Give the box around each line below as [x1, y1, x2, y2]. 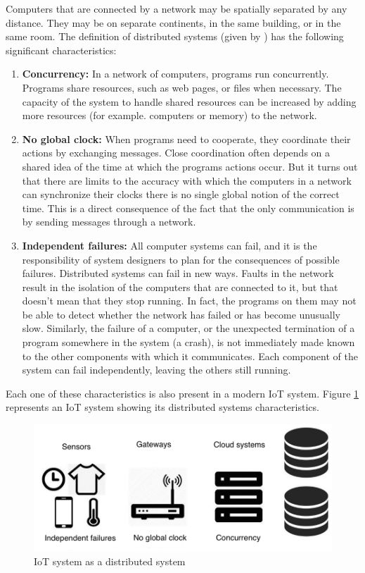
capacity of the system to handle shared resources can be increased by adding [22, 94, 357, 109]
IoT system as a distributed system [34, 554, 186, 569]
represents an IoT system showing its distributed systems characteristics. [6, 400, 319, 414]
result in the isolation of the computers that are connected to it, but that [22, 279, 338, 294]
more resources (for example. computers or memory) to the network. [22, 108, 317, 123]
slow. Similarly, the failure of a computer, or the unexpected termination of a [22, 321, 355, 335]
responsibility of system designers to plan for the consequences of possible [22, 252, 340, 266]
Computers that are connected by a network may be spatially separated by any [6, 1, 347, 16]
